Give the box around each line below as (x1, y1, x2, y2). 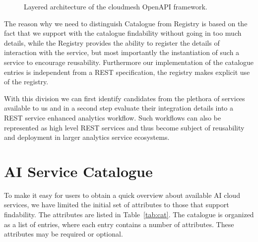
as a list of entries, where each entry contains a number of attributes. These (4, 219, 234, 229)
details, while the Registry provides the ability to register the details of (4, 37, 220, 48)
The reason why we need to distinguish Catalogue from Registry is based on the (4, 18, 248, 28)
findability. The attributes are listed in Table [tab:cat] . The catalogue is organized (4, 209, 254, 220)
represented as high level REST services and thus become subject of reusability (4, 122, 245, 132)
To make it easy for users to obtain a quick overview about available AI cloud (4, 189, 240, 200)
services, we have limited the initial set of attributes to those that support (4, 199, 229, 210)
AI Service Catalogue (4, 161, 153, 181)
